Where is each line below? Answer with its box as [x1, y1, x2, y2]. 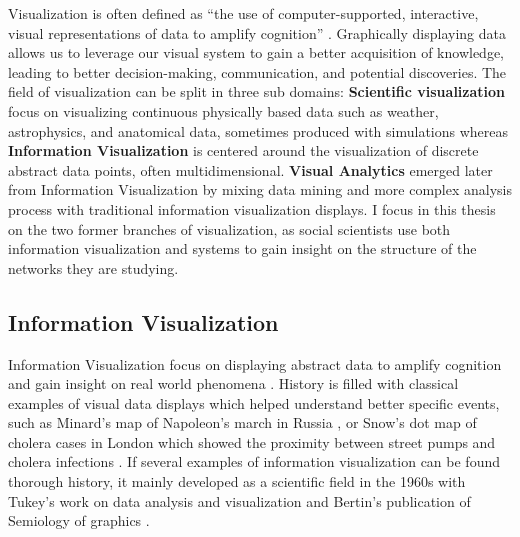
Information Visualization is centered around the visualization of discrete [8, 140, 479, 161]
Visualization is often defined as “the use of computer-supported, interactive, [8, 3, 479, 23]
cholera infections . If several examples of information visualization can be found [8, 451, 501, 472]
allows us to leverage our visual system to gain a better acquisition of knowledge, [8, 42, 504, 63]
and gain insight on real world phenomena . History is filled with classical [8, 373, 459, 394]
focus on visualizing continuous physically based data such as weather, [8, 100, 439, 121]
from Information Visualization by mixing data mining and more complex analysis [8, 179, 512, 200]
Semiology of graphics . [8, 510, 150, 531]
